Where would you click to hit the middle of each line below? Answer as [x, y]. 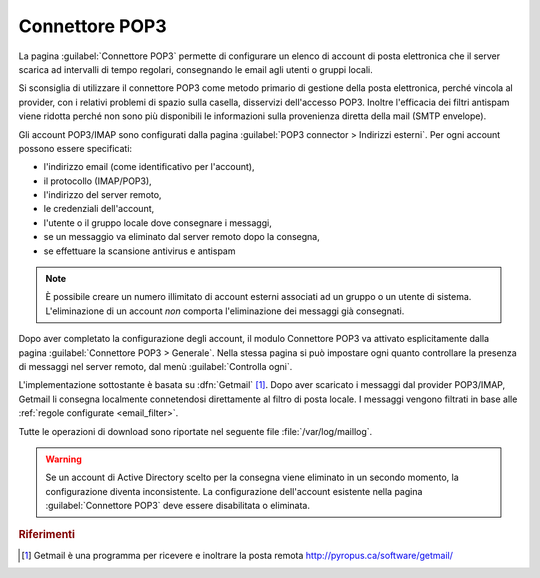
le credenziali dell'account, [99, 209]
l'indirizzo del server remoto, [102, 195]
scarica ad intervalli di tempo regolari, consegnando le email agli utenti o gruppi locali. [196, 69]
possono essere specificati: [75, 148]
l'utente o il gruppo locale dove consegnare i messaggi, [157, 222]
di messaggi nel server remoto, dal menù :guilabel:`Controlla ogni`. [155, 366]
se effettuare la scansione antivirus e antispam [139, 251]
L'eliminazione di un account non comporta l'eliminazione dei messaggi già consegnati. [225, 311]
